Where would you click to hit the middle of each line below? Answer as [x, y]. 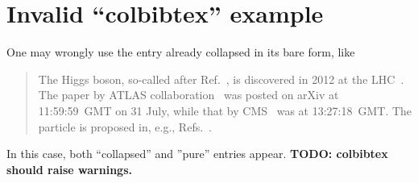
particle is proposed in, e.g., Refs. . [125, 126]
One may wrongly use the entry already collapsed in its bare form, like [181, 52]
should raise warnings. [69, 169]
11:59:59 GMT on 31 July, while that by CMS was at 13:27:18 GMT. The [225, 110]
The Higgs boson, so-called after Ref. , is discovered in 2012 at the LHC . [221, 79]
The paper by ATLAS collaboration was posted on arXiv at [188, 95]
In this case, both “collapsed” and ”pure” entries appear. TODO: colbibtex [197, 154]
